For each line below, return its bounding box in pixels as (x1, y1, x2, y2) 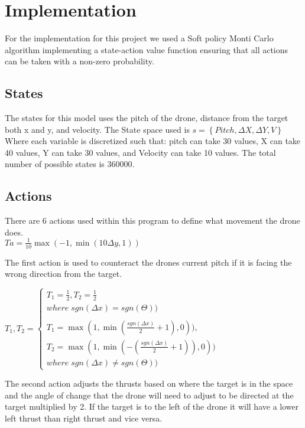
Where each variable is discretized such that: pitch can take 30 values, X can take (5, 135, 301, 147)
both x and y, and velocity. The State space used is (5, 123, 190, 135)
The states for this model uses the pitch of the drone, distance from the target (5, 112, 288, 124)
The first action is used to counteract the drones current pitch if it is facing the (5, 256, 292, 268)
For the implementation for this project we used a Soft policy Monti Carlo (5, 32, 274, 44)
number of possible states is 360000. (5, 158, 135, 170)
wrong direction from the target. (5, 267, 122, 280)
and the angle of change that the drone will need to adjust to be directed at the (5, 388, 294, 401)
